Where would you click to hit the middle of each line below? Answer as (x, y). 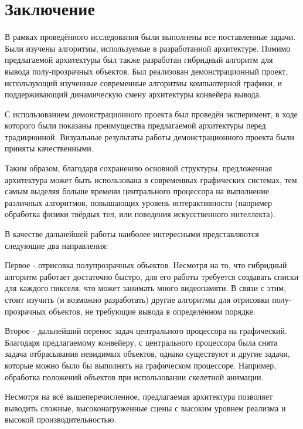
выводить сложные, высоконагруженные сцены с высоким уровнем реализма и (145, 408)
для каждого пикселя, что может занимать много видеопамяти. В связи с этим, (146, 288)
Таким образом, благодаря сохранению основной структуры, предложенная (139, 168)
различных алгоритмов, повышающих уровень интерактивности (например (139, 202)
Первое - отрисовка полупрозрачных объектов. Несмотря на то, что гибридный (146, 265)
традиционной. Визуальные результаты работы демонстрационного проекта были (150, 136)
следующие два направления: (57, 245)
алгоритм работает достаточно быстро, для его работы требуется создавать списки (152, 276)
